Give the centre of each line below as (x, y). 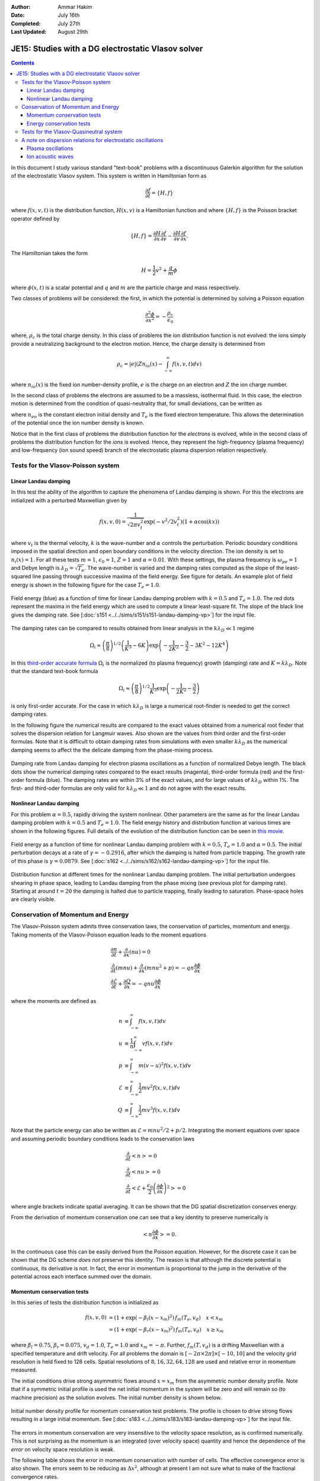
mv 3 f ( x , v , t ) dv (161, 1109)
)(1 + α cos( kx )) (200, 522)
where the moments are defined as (54, 1001)
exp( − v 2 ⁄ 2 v (161, 521)
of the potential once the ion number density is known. (78, 423)
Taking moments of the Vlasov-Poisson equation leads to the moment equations (109, 935)
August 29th (73, 32)
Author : (21, 7)
